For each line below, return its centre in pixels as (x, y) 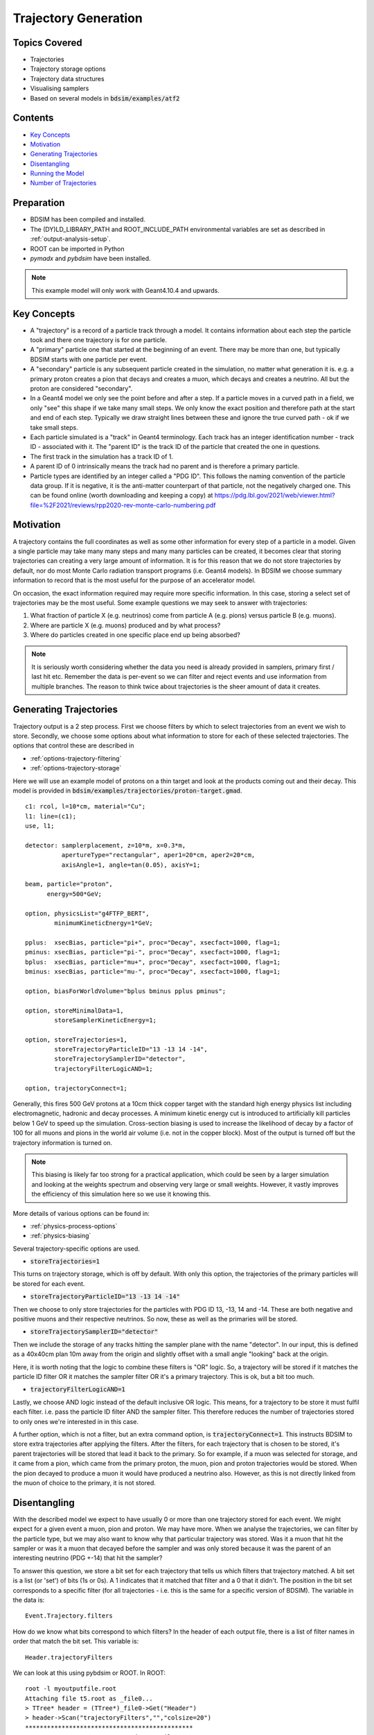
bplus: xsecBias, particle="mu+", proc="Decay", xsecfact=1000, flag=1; (153, 962)
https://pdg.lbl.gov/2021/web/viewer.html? (275, 496)
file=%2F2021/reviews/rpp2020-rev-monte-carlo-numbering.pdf (123, 505)
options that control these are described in (73, 745)
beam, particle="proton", (69, 884)
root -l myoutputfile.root (71, 1689)
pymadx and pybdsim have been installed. (91, 258)
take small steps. (54, 428)
